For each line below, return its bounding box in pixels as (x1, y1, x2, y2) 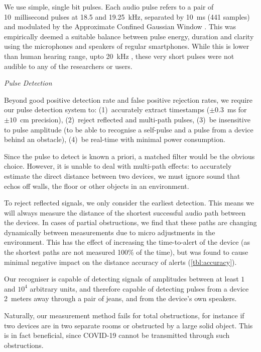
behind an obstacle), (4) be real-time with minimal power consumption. (4, 134, 225, 145)
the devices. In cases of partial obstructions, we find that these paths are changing (4, 217, 257, 228)
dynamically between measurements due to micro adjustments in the (4, 227, 215, 237)
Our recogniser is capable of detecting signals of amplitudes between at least (4, 273, 239, 284)
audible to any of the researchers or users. (4, 60, 133, 71)
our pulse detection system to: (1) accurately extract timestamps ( (4, 104, 210, 115)
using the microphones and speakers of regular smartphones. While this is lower (4, 41, 249, 51)
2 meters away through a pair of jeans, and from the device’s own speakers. (4, 293, 237, 304)
